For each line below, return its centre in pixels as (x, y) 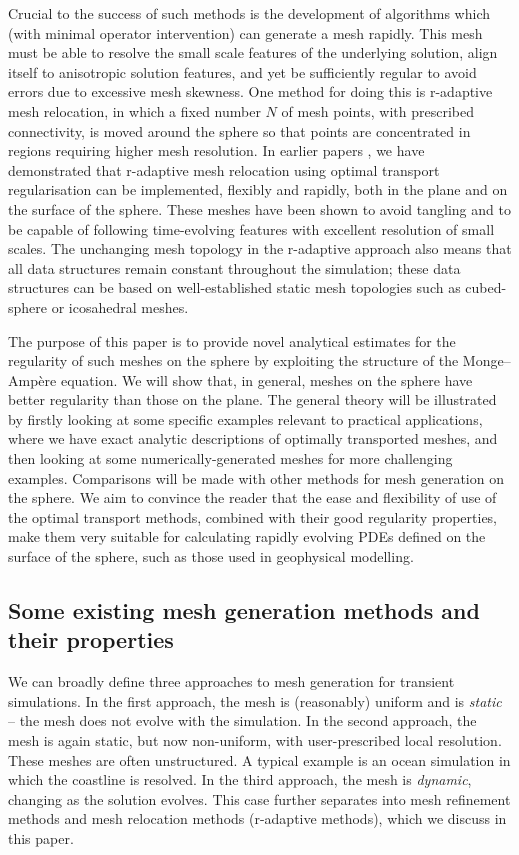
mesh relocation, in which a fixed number (134, 110)
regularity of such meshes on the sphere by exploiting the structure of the (233, 360)
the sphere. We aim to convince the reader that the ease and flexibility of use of (252, 497)
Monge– (486, 360)
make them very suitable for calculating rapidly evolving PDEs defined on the (247, 536)
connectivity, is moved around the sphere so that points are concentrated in (239, 130)
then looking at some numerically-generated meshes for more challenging (230, 458)
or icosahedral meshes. (120, 306)
